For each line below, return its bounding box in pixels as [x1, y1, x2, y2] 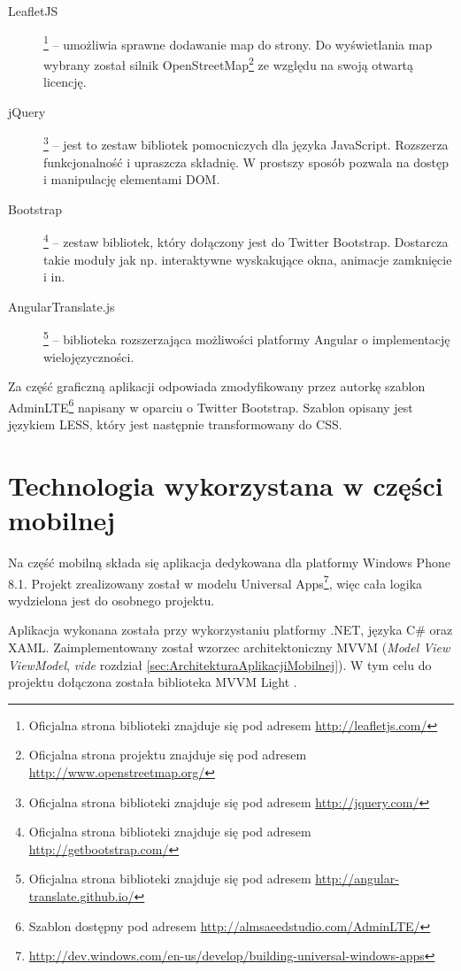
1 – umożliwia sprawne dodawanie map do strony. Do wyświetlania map [43, 32, 433, 53]
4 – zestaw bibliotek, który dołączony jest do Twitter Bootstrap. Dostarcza [43, 230, 449, 250]
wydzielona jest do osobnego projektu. [8, 590, 215, 609]
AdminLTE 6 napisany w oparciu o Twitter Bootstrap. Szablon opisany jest [8, 395, 413, 416]
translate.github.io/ [28, 886, 134, 905]
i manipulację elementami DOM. [43, 170, 220, 189]
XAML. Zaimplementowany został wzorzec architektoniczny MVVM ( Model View [8, 637, 450, 656]
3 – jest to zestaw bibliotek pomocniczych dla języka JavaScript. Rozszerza [43, 133, 449, 153]
